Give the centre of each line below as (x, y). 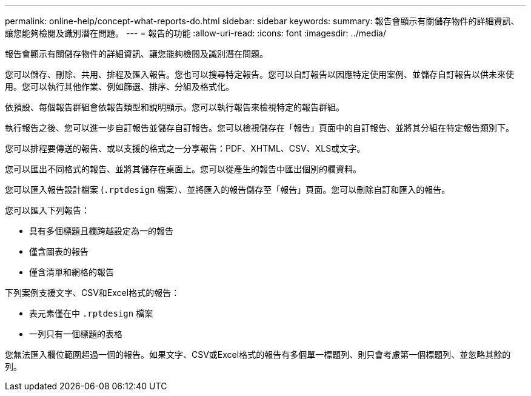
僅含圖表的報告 (59, 251)
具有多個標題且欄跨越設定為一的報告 (101, 231)
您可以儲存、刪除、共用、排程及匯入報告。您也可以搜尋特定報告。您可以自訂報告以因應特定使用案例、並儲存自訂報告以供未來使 (259, 74)
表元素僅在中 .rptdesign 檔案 (91, 313)
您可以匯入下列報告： (47, 210)
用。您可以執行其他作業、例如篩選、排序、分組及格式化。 (119, 86)
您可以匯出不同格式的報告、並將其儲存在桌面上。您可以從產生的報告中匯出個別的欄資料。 (183, 169)
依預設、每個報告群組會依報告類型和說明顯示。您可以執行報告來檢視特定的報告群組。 (175, 107)
